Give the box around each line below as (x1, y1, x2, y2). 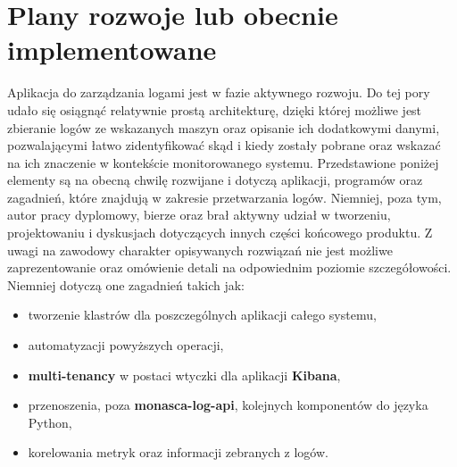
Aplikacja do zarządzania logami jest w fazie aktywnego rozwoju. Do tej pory (7, 83, 430, 102)
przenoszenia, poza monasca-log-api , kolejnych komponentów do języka (28, 396, 428, 414)
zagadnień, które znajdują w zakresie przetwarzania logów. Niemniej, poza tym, (7, 188, 442, 206)
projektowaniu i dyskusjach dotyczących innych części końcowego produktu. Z (7, 223, 433, 242)
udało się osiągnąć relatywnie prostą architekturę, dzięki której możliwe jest (7, 100, 422, 119)
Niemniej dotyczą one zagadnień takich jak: (7, 275, 245, 294)
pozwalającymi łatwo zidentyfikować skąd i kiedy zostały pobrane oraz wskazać (7, 136, 441, 154)
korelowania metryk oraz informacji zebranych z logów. (28, 443, 328, 462)
